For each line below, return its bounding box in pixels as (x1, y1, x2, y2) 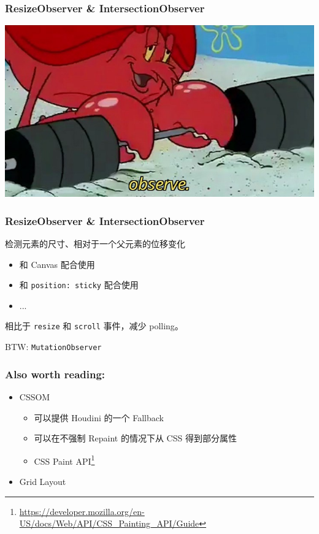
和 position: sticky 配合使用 (19, 278, 139, 291)
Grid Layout (19, 475, 66, 488)
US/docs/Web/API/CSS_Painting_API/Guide (19, 517, 199, 530)
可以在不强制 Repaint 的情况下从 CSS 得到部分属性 (34, 432, 237, 444)
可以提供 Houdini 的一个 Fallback (34, 411, 164, 424)
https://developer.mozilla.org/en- (19, 505, 145, 517)
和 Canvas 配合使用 (19, 257, 95, 270)
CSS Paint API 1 (34, 452, 95, 467)
